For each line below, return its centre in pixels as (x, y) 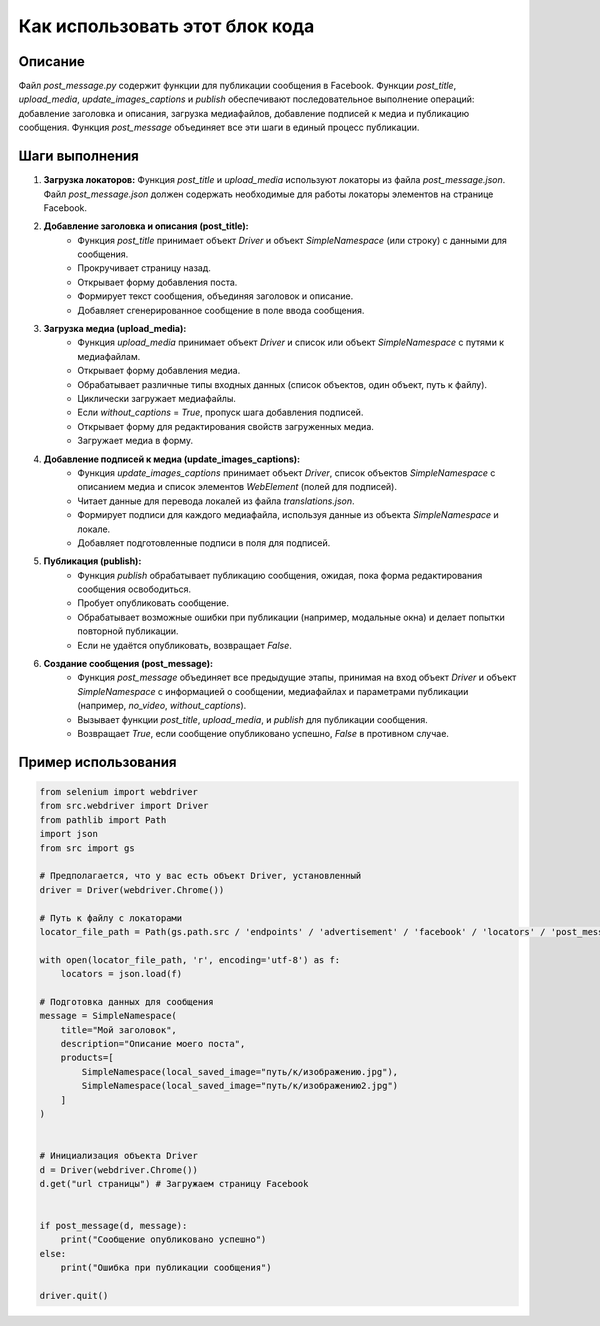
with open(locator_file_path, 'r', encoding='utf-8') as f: (190, 959)
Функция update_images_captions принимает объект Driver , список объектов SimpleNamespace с (286, 472)
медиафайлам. (109, 356)
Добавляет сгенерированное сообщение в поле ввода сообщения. (221, 310)
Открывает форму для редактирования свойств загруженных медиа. (226, 426)
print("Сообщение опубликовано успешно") (163, 1239)
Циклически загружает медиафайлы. (157, 398)
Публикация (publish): (92, 561)
